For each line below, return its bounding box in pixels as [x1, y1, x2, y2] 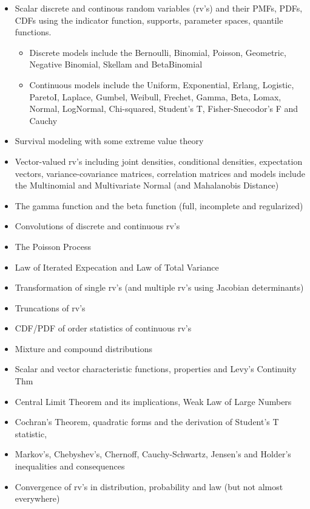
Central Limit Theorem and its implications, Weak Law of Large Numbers [15, 395, 292, 407]
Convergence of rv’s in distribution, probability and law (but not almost [15, 480, 283, 493]
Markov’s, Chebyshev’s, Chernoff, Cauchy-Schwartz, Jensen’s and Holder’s [15, 448, 291, 460]
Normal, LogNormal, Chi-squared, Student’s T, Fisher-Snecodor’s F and [29, 102, 298, 115]
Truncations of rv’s [15, 301, 86, 314]
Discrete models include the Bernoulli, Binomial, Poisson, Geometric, [29, 46, 286, 58]
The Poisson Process [15, 240, 91, 252]
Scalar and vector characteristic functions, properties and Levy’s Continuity [15, 362, 297, 375]
